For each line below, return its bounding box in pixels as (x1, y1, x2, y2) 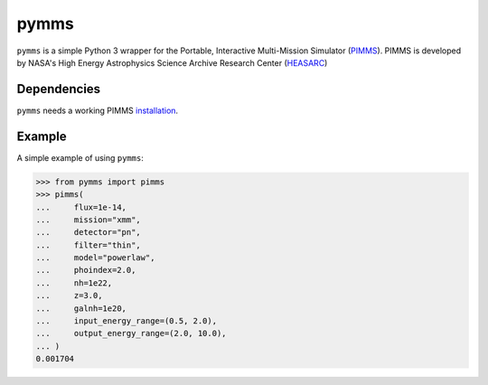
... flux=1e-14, (35, 202, 127, 212)
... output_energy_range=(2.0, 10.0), (35, 328, 227, 339)
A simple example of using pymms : (16, 152, 144, 163)
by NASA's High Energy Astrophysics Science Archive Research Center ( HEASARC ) (16, 57, 328, 68)
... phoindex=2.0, (35, 265, 136, 276)
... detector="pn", (35, 227, 142, 238)
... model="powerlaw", (35, 253, 155, 263)
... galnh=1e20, (35, 303, 127, 314)
